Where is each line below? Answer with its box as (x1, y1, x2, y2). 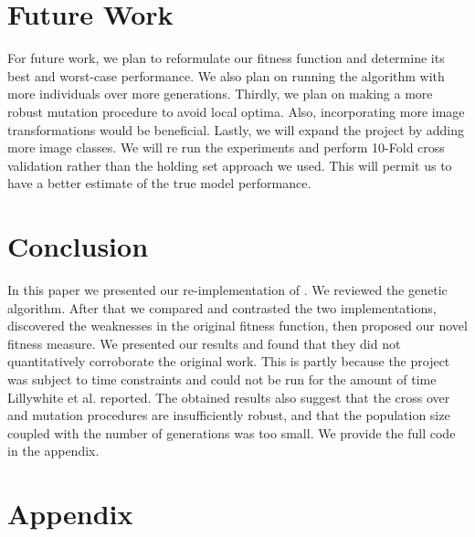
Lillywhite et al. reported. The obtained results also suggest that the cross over (7, 387, 450, 406)
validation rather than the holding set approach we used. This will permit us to (7, 155, 452, 174)
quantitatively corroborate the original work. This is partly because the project (7, 352, 450, 371)
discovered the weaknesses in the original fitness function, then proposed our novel (7, 316, 468, 335)
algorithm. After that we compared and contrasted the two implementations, (7, 298, 437, 317)
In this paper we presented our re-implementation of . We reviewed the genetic (7, 280, 448, 299)
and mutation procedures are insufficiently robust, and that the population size (7, 405, 450, 425)
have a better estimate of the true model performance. (7, 174, 311, 193)
